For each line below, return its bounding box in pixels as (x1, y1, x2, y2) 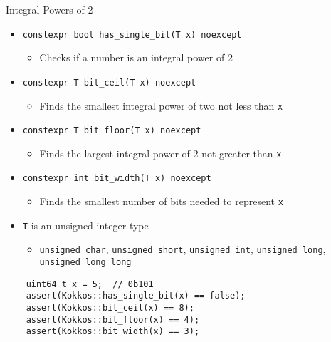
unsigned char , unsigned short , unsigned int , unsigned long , (39, 242, 326, 256)
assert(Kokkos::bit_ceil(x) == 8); (26, 303, 194, 313)
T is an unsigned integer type (22, 217, 149, 232)
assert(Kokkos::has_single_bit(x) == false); (26, 291, 246, 301)
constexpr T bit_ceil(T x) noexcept (22, 77, 196, 88)
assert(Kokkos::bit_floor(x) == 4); (26, 314, 200, 325)
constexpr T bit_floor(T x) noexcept (22, 125, 201, 136)
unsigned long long (39, 257, 132, 268)
